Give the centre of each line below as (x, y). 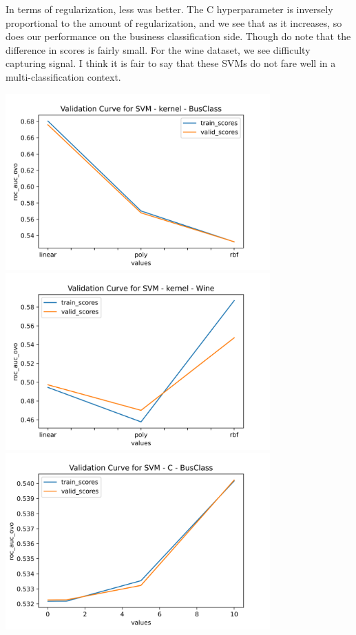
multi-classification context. (63, 76)
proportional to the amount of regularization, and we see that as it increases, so (174, 22)
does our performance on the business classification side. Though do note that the (178, 36)
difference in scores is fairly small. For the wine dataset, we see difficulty (158, 49)
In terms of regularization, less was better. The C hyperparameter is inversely (169, 9)
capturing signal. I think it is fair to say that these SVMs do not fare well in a (171, 63)
